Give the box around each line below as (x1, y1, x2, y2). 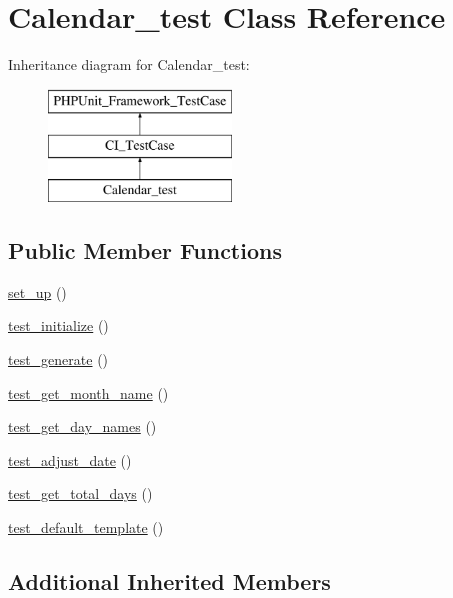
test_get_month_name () (8, 382, 169, 403)
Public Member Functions (8, 235, 282, 266)
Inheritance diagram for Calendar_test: (8, 54, 250, 75)
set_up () (8, 281, 67, 302)
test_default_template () (8, 517, 164, 538)
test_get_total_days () (8, 483, 153, 504)
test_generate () (8, 349, 109, 370)
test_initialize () (8, 315, 109, 336)
